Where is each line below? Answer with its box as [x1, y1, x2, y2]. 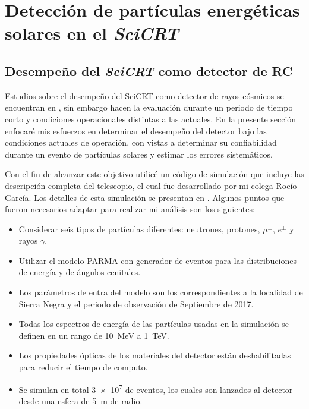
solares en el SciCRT [5, 21, 179, 46]
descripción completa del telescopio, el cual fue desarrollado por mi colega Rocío [5, 179, 297, 191]
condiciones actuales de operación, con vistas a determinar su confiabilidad [5, 136, 277, 149]
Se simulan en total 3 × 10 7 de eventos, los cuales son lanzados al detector [18, 381, 293, 395]
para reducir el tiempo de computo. [18, 361, 148, 373]
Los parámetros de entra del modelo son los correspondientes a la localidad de [18, 286, 303, 298]
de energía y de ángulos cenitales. [18, 266, 141, 278]
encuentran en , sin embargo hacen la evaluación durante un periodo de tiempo [5, 101, 293, 114]
